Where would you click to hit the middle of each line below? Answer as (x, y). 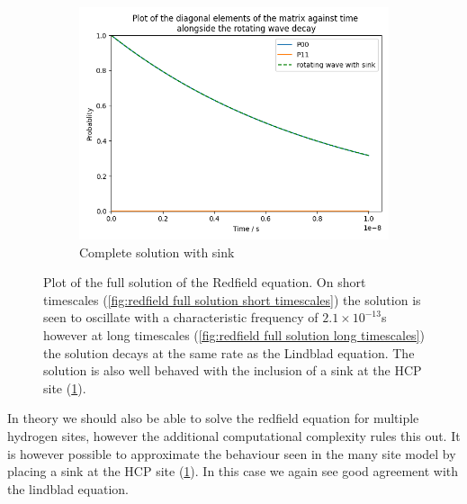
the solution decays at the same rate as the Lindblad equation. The (229, 352)
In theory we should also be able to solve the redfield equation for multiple (213, 418)
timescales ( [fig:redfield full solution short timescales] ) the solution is (232, 299)
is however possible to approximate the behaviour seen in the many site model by (232, 453)
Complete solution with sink (157, 252)
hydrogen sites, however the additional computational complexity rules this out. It (234, 435)
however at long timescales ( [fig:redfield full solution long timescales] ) (234, 334)
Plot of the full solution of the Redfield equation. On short (205, 282)
